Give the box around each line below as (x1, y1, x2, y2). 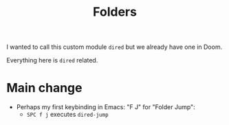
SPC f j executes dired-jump (26, 111, 109, 119)
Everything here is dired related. (6, 56, 98, 65)
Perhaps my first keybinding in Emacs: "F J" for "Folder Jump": (16, 103, 195, 111)
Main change (6, 80, 83, 96)
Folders (93, 4, 137, 20)
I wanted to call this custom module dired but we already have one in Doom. (6, 43, 223, 52)
